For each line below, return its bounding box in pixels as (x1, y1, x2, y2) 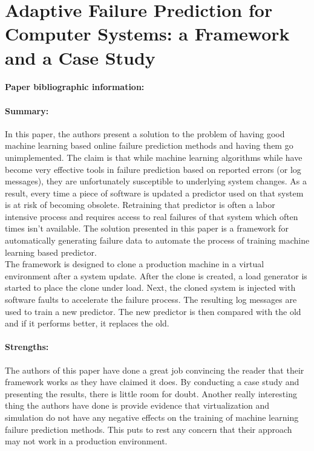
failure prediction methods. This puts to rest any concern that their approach (5, 423, 292, 435)
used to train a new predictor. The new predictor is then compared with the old (5, 305, 301, 317)
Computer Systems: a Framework (5, 21, 290, 46)
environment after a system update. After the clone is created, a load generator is (5, 269, 307, 282)
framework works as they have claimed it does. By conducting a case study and (5, 375, 299, 388)
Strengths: (5, 340, 49, 353)
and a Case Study (5, 45, 155, 70)
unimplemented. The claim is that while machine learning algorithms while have (5, 151, 303, 163)
